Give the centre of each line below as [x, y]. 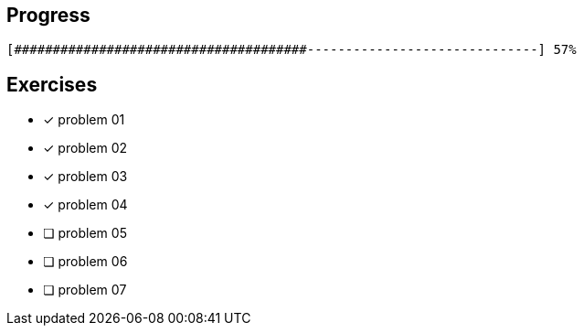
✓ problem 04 [85, 205]
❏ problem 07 [85, 290]
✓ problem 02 [85, 148]
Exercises [52, 84]
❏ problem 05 [85, 233]
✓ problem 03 [85, 177]
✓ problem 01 [84, 120]
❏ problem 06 [85, 262]
